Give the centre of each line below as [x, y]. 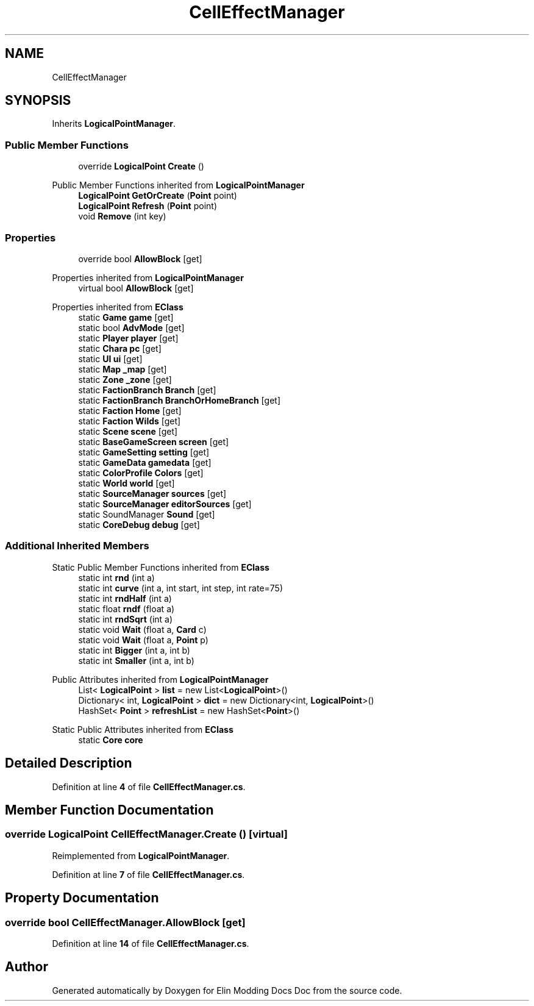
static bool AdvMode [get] [131, 327]
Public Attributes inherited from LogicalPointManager [160, 679]
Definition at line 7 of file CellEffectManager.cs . [148, 874]
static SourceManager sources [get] [152, 493]
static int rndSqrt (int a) [126, 619]
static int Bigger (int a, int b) [134, 650]
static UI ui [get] [110, 359]
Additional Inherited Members [77, 546]
